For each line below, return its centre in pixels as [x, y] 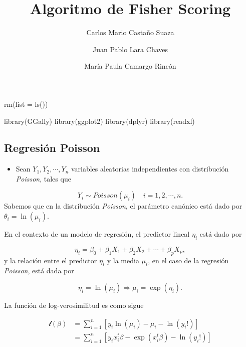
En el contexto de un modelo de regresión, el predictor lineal [97, 234]
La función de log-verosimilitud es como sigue [74, 305]
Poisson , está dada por [39, 271]
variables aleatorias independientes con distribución [150, 169]
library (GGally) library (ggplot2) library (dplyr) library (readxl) [99, 121]
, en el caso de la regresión [188, 260]
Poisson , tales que [43, 178]
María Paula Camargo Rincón [130, 66]
